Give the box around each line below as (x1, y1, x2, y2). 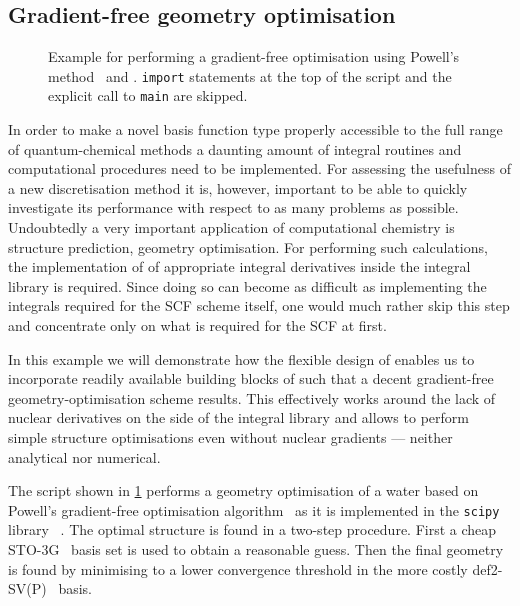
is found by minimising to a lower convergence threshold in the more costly (8, 558, 468, 579)
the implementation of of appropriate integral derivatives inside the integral (8, 256, 471, 277)
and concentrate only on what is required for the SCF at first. (8, 315, 387, 336)
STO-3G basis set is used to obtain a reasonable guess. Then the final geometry (8, 539, 504, 560)
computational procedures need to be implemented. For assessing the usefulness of (8, 158, 511, 179)
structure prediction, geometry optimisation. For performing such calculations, (8, 236, 488, 257)
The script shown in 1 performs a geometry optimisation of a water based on (8, 480, 479, 501)
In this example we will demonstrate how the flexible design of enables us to (8, 348, 475, 369)
